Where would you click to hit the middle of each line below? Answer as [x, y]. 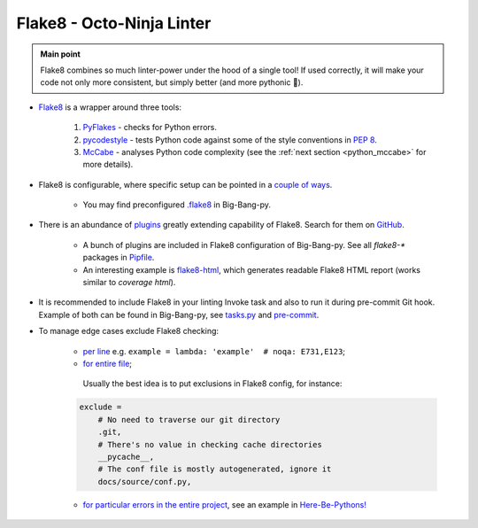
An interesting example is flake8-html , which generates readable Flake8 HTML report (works [251, 269]
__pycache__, [126, 457]
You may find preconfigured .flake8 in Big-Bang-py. [177, 205]
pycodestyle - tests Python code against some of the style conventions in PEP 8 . [230, 140]
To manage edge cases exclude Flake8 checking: [129, 331]
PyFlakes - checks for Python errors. [150, 128]
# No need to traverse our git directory [189, 419]
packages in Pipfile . [119, 258]
